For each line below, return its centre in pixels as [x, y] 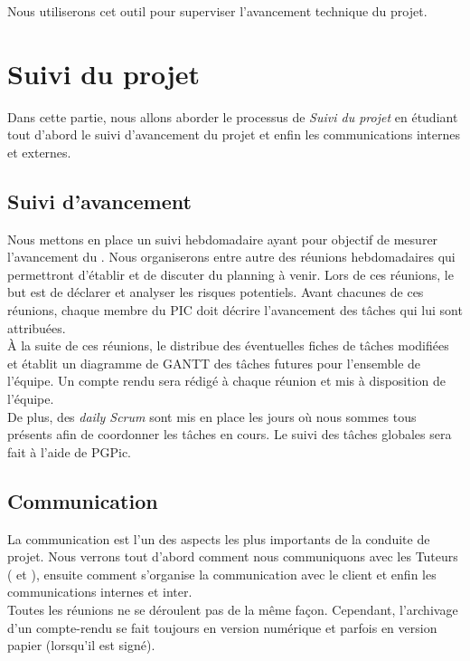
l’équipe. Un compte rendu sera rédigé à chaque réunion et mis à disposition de [227, 381]
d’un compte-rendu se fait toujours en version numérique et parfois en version [222, 627]
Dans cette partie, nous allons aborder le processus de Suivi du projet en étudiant [233, 116]
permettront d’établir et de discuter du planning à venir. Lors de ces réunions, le [230, 274]
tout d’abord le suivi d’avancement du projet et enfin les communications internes [234, 134]
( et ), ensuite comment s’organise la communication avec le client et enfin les [222, 574]
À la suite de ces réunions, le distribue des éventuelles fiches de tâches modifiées [228, 345]
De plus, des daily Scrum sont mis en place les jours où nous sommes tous [212, 416]
